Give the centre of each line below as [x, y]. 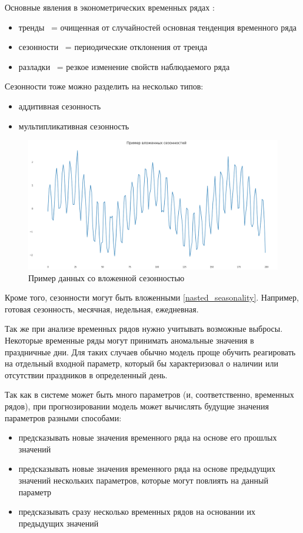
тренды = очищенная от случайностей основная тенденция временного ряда [158, 27]
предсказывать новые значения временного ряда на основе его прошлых [148, 437]
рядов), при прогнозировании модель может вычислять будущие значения [137, 406]
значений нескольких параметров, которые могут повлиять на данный [143, 480]
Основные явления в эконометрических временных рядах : [110, 7]
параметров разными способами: [63, 417]
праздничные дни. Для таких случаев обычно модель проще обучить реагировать [150, 352]
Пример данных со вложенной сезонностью [106, 277]
